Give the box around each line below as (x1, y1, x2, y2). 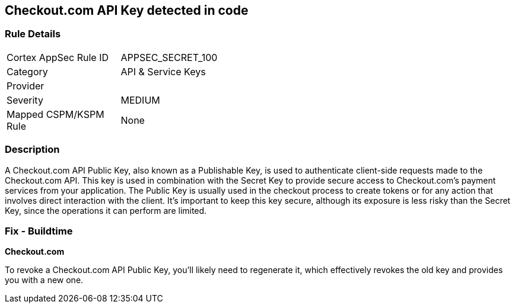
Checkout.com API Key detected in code (5, 3, 249, 18)
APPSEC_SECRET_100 (120, 51, 218, 63)
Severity (7, 94, 43, 106)
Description (5, 143, 60, 156)
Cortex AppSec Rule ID (7, 51, 109, 63)
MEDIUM (120, 94, 160, 106)
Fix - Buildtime (5, 224, 73, 237)
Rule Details (5, 28, 61, 40)
